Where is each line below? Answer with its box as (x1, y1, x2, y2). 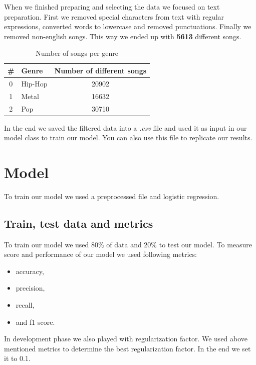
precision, (16, 283, 45, 293)
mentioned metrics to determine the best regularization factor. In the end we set (4, 343, 251, 353)
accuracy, (16, 265, 44, 276)
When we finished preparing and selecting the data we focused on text (4, 2, 220, 12)
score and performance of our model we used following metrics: (4, 249, 197, 259)
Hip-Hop (21, 78, 48, 88)
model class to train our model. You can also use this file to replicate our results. (4, 132, 252, 143)
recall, (16, 300, 35, 310)
